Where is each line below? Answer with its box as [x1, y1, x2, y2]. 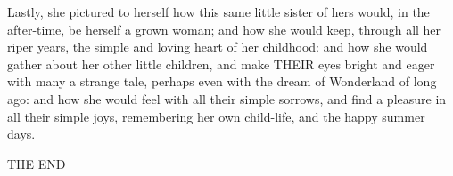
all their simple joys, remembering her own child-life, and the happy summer [7, 107, 425, 125]
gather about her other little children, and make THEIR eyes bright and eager [7, 54, 435, 73]
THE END [7, 154, 66, 172]
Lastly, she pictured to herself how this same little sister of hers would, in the [7, 3, 430, 20]
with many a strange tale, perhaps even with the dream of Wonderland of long [7, 72, 437, 91]
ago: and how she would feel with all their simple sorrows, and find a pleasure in [7, 89, 447, 108]
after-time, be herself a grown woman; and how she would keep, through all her [7, 20, 441, 38]
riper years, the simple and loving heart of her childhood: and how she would [7, 37, 428, 56]
